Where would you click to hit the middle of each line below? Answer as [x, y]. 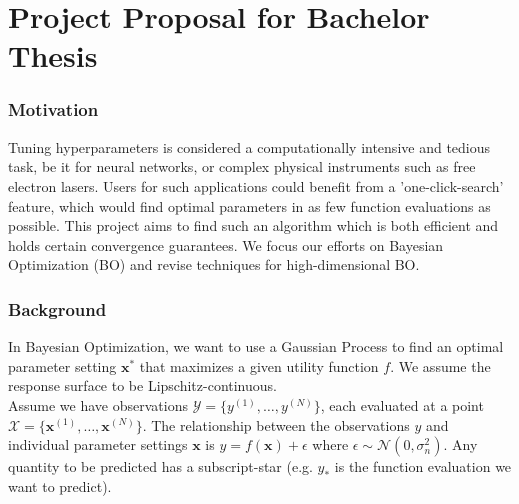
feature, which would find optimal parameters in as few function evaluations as [249, 205]
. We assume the [440, 365]
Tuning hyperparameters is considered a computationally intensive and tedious [249, 146]
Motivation [53, 109]
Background [57, 308]
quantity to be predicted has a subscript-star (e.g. [160, 466]
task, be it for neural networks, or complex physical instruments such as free [242, 166]
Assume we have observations [98, 404]
